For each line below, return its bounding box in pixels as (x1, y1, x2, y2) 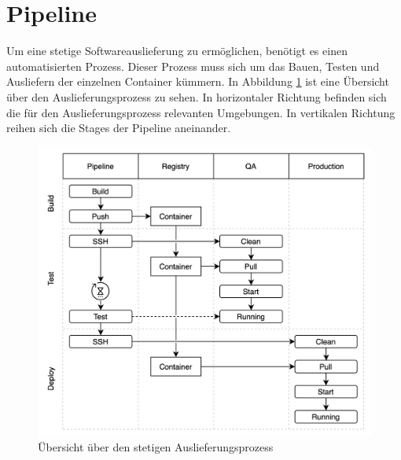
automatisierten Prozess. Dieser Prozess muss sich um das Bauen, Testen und (6, 57, 380, 74)
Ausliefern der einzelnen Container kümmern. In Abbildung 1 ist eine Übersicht (6, 73, 389, 90)
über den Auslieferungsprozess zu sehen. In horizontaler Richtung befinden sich (6, 88, 387, 105)
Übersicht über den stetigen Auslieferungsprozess (38, 439, 274, 455)
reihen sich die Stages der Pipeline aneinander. (6, 120, 231, 136)
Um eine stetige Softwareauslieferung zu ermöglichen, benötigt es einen (6, 42, 348, 59)
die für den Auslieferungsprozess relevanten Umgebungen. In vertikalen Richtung (6, 104, 395, 120)
